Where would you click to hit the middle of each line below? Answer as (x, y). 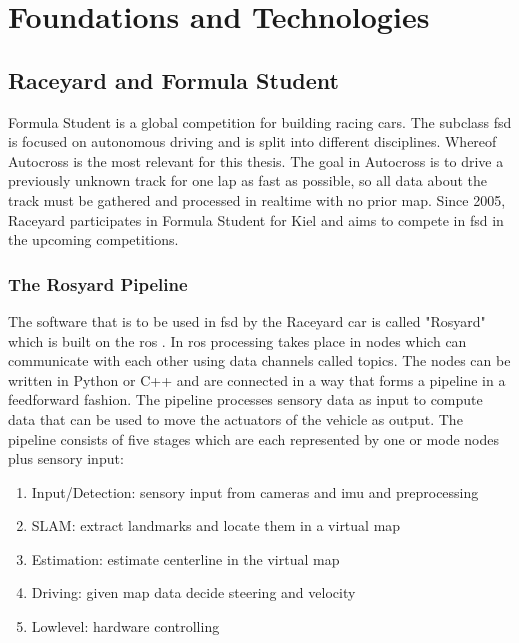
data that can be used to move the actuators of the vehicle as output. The (235, 418)
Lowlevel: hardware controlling (125, 626)
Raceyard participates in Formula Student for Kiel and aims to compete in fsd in (256, 219)
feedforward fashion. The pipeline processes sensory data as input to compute (245, 399)
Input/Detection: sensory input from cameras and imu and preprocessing (255, 491)
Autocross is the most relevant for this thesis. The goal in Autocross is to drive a (256, 160)
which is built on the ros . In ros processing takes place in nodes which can (237, 340)
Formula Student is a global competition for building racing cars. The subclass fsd (260, 121)
